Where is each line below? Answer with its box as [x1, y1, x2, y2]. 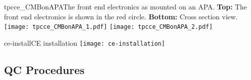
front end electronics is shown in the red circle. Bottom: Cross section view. [4, 11, 238, 21]
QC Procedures [4, 62, 85, 77]
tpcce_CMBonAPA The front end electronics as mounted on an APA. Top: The [4, 1, 247, 11]
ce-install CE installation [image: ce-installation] [4, 37, 165, 48]
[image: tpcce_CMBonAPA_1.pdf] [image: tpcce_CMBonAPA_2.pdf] [4, 23, 213, 31]
